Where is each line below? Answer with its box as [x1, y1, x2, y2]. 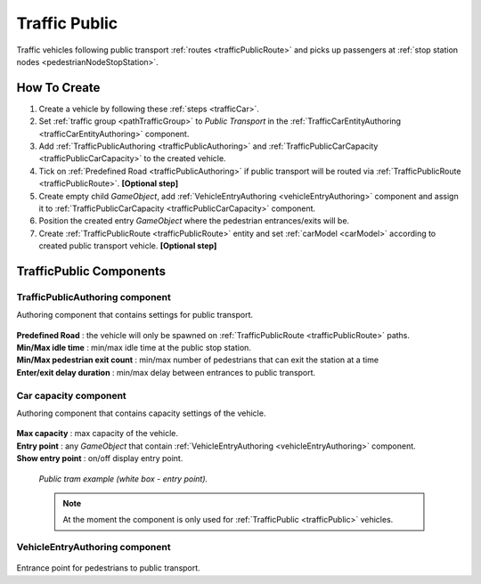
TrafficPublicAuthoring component [16, 290, 171, 303]
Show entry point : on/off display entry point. [16, 453, 183, 464]
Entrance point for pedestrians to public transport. [16, 563, 200, 573]
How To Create [16, 80, 101, 95]
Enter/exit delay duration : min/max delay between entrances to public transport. [16, 367, 316, 377]
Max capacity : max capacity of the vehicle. [16, 428, 178, 439]
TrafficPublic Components [16, 264, 167, 279]
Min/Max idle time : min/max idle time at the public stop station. [16, 343, 251, 353]
